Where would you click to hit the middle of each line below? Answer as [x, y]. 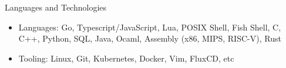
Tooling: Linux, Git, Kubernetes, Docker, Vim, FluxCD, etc [126, 58]
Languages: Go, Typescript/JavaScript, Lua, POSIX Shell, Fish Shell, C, [150, 27]
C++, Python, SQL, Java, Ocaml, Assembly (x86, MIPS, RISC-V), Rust [150, 38]
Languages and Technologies [56, 7]
